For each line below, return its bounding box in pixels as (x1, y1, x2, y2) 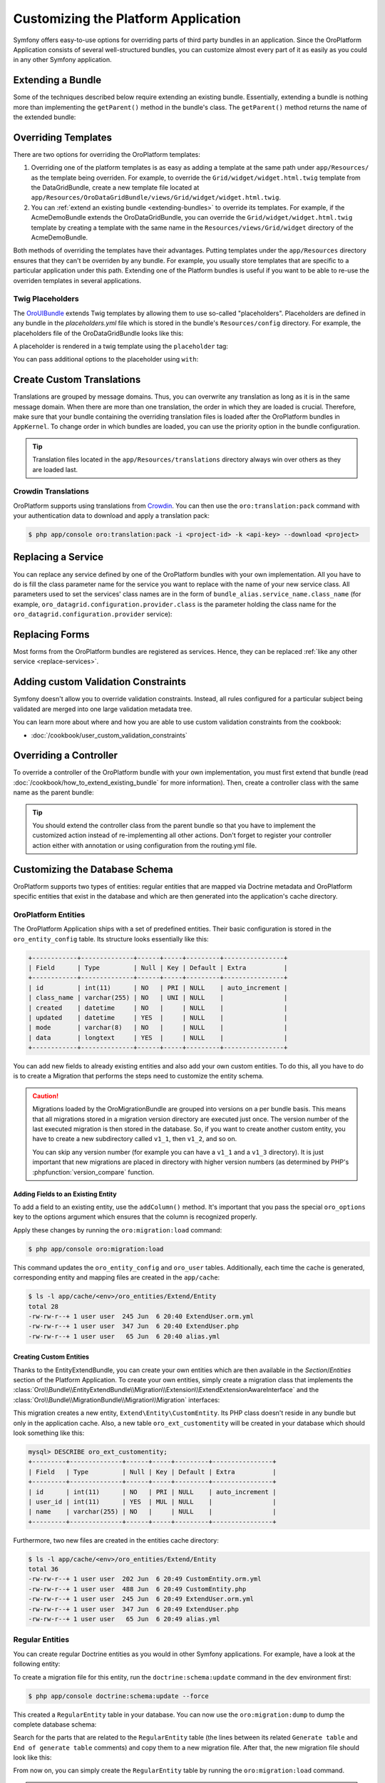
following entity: (13, 1660, 61, 1668)
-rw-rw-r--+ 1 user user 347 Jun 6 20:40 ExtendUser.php (28, 1322, 239, 1330)
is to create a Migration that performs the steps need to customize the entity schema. (13, 1072, 264, 1080)
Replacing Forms (13, 628, 90, 640)
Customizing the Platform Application (13, 11, 242, 26)
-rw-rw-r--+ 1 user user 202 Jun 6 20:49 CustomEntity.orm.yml (28, 1575, 262, 1583)
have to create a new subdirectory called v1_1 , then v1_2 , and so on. (32, 1135, 237, 1143)
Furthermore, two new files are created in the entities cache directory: (13, 1536, 219, 1544)
